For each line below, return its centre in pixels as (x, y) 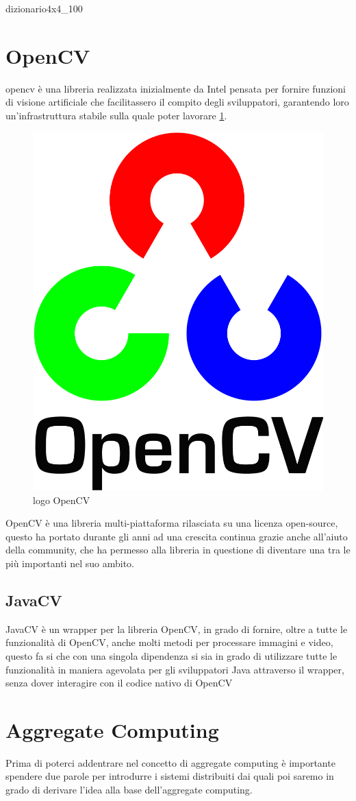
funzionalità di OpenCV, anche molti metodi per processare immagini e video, (169, 642)
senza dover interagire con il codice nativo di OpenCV (119, 683)
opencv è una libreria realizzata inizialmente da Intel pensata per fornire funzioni (176, 88)
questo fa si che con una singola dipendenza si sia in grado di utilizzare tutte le (171, 655)
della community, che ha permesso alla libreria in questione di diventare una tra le (178, 550)
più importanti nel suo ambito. (70, 563)
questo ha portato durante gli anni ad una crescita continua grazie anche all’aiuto (177, 536)
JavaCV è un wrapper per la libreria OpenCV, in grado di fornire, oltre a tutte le (177, 629)
